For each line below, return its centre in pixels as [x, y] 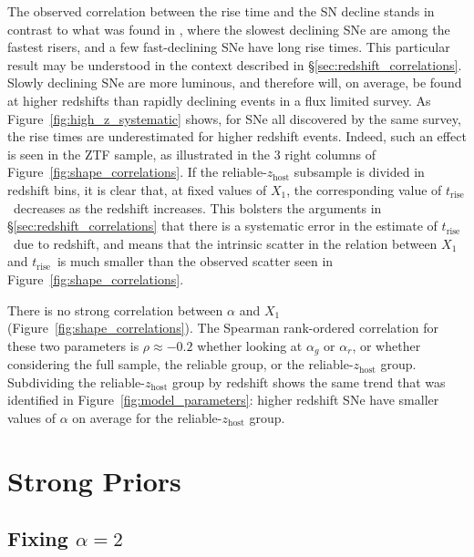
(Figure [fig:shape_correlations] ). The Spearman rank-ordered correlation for [223, 328]
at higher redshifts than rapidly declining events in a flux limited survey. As [219, 100]
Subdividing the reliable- [76, 382]
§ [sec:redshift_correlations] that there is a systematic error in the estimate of [222, 226]
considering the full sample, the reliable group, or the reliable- [180, 364]
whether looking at [250, 345]
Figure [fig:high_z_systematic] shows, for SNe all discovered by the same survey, [234, 118]
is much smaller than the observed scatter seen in [195, 261]
